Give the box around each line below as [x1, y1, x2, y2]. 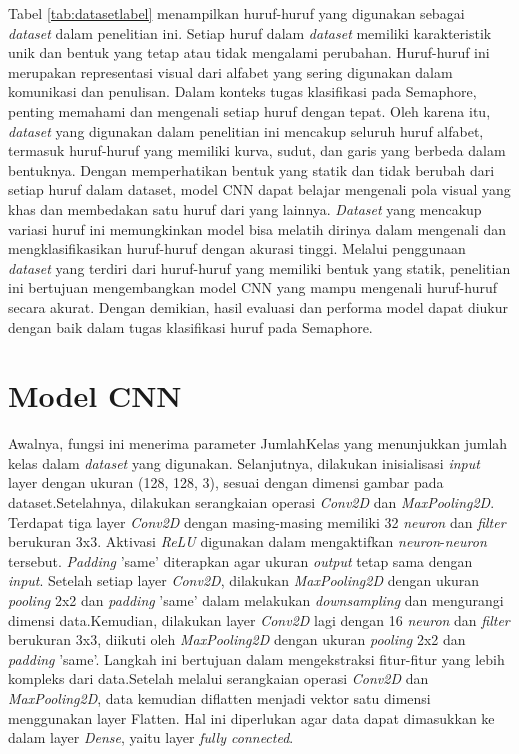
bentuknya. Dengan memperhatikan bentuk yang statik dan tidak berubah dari [8, 159, 495, 180]
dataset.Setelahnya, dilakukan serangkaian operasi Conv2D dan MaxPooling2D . [8, 492, 495, 512]
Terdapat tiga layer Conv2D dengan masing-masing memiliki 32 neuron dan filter [8, 511, 506, 532]
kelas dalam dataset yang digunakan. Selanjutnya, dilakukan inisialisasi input [8, 452, 480, 473]
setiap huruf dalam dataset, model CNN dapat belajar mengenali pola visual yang [8, 179, 511, 200]
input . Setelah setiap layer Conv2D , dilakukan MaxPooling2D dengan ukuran [8, 570, 480, 591]
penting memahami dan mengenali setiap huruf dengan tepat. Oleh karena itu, [8, 100, 491, 121]
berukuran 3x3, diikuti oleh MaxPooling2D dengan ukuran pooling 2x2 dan [8, 629, 466, 650]
